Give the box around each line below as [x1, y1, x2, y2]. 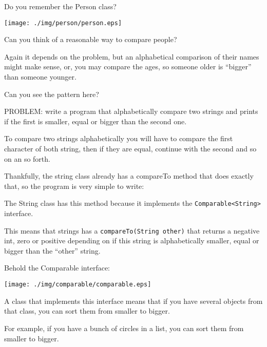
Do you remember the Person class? [4, 1, 117, 11]
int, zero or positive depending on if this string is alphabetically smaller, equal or [4, 235, 259, 246]
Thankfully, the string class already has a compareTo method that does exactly [4, 170, 254, 181]
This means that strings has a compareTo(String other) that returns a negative [4, 225, 260, 236]
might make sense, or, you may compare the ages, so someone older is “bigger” [4, 61, 252, 72]
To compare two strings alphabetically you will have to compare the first [4, 133, 233, 144]
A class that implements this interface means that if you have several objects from [4, 295, 263, 306]
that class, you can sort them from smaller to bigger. [4, 305, 170, 316]
